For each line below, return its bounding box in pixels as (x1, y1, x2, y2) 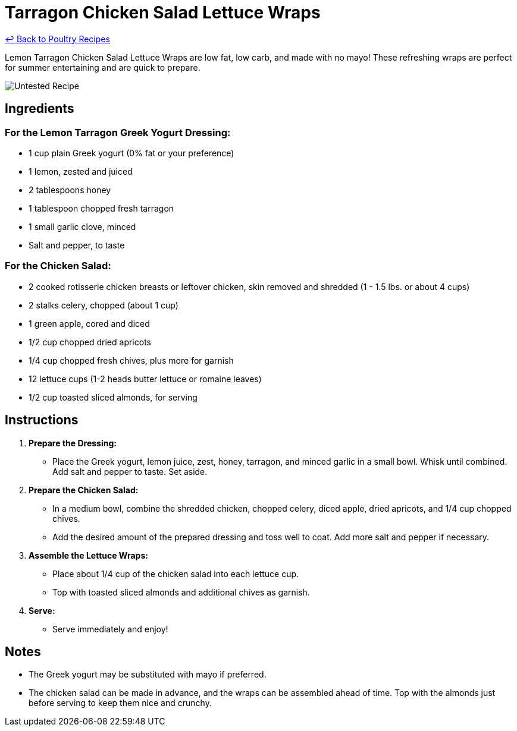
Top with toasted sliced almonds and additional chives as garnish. (52, 587, 310, 597)
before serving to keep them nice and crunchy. (29, 698, 212, 708)
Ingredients (5, 101, 74, 116)
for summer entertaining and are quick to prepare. (5, 62, 200, 73)
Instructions (5, 412, 79, 428)
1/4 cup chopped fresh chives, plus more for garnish (29, 355, 234, 366)
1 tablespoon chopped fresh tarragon (29, 203, 174, 213)
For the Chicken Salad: (5, 260, 111, 272)
